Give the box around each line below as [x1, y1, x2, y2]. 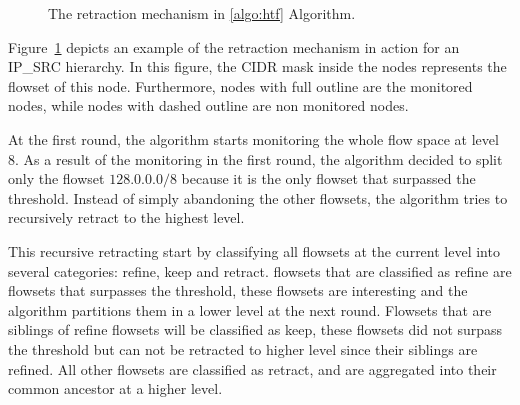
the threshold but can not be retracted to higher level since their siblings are [8, 338, 478, 359]
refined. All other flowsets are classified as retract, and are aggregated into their [8, 358, 497, 379]
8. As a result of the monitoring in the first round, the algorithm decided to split [8, 148, 503, 169]
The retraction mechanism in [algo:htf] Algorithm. [48, 3, 356, 23]
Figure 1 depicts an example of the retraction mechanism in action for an [8, 36, 460, 57]
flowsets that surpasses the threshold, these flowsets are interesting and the [8, 280, 468, 301]
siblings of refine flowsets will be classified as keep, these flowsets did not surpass [8, 319, 503, 340]
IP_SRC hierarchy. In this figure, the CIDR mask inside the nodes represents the [8, 56, 507, 77]
